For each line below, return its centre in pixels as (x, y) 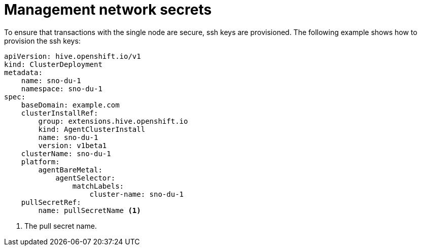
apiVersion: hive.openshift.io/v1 (73, 56)
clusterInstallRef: (60, 113)
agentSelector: (85, 178)
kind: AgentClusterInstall (92, 129)
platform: (40, 162)
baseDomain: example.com (70, 105)
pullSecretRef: (51, 202)
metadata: (23, 72)
